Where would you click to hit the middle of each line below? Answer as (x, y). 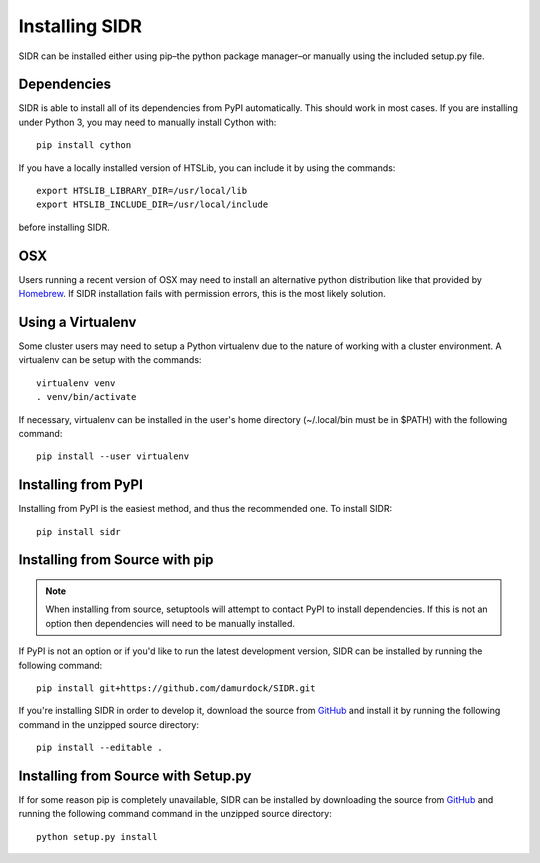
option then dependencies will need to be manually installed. (170, 623)
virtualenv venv (76, 383)
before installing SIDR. (64, 227)
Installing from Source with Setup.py (135, 775)
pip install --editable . (100, 748)
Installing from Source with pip (116, 560)
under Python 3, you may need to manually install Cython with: (147, 122)
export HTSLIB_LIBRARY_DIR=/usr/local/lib (142, 191)
